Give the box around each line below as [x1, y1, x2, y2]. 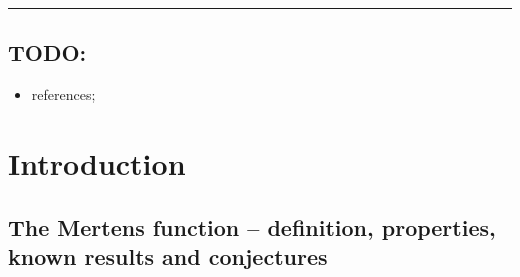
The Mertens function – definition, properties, [8, 211, 496, 242]
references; [31, 84, 96, 105]
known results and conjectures [8, 240, 328, 271]
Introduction [8, 142, 186, 183]
